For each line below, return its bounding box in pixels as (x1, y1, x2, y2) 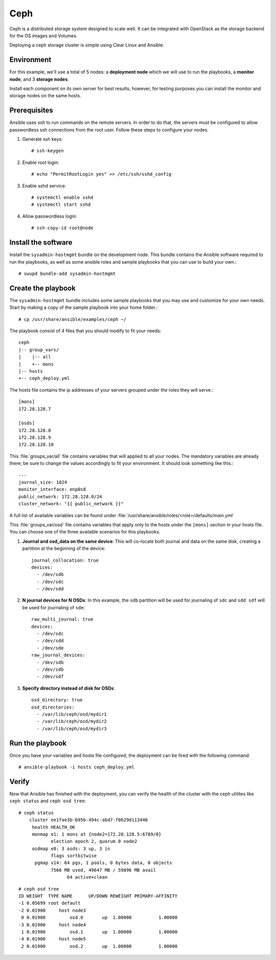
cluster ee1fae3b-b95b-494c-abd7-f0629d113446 (29, 817, 148, 823)
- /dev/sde (36, 645, 64, 651)
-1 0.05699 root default (18, 900, 81, 906)
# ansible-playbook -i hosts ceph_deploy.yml (18, 764, 135, 770)
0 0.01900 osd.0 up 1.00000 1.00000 (21, 914, 178, 921)
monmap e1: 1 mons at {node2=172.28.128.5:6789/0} (32, 831, 162, 837)
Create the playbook (9, 284, 76, 292)
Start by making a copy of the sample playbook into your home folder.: (9, 305, 158, 311)
